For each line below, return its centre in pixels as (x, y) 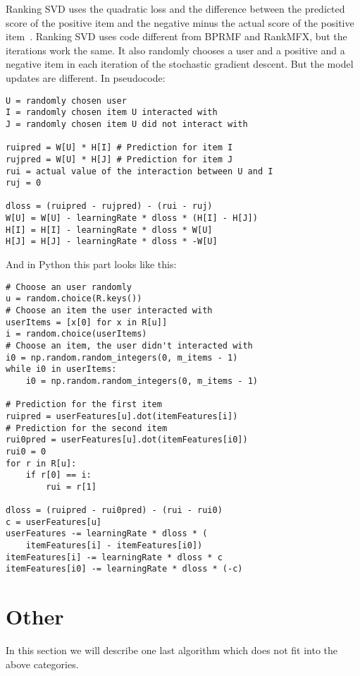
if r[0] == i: (58, 475)
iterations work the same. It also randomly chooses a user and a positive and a (175, 50)
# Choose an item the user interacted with (109, 310)
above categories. (42, 664)
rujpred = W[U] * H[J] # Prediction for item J (119, 159)
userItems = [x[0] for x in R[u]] (87, 322)
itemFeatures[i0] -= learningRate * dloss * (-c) (124, 569)
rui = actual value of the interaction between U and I (139, 171)
